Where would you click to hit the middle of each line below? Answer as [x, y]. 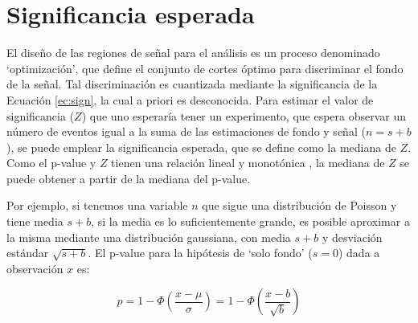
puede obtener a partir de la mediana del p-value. [129, 178]
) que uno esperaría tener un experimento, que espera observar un [244, 115]
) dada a [359, 253]
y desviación [352, 237]
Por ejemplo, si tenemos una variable [97, 205]
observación [35, 268]
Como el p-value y [51, 163]
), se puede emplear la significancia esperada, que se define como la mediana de [201, 147]
